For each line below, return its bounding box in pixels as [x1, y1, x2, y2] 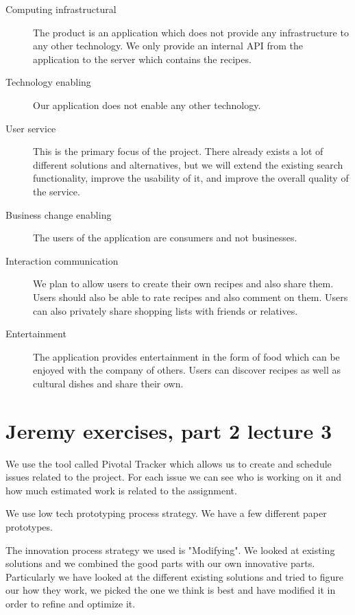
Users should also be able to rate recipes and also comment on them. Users [33, 289, 348, 304]
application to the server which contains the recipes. [33, 51, 252, 66]
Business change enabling [5, 207, 112, 221]
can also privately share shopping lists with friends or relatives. [33, 303, 298, 317]
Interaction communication [5, 253, 119, 267]
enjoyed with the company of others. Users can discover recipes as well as [33, 363, 341, 377]
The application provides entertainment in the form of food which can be [33, 349, 340, 363]
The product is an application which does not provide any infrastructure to [33, 25, 349, 39]
